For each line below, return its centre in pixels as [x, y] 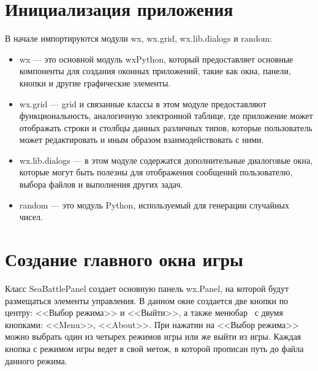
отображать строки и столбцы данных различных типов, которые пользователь [166, 127]
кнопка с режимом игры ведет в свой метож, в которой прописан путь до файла [154, 348]
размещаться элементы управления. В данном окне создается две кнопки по [147, 300]
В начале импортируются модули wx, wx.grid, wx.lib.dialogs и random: [138, 38]
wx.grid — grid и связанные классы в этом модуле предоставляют [143, 103]
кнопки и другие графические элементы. [95, 82]
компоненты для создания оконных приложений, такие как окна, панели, [155, 71]
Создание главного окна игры [124, 259]
